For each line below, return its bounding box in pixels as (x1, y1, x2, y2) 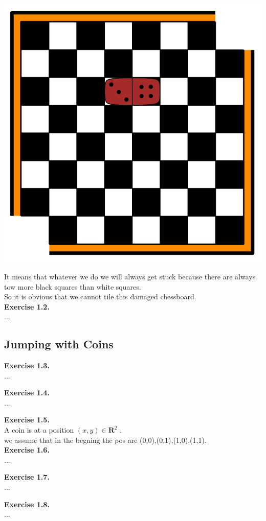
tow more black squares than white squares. (4, 281, 141, 292)
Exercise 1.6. (4, 444, 50, 455)
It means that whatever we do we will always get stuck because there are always (4, 271, 256, 281)
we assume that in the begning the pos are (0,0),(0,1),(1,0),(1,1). (4, 434, 207, 445)
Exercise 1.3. (4, 360, 50, 371)
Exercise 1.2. (4, 301, 50, 312)
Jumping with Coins (4, 336, 114, 352)
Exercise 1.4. (4, 387, 50, 398)
